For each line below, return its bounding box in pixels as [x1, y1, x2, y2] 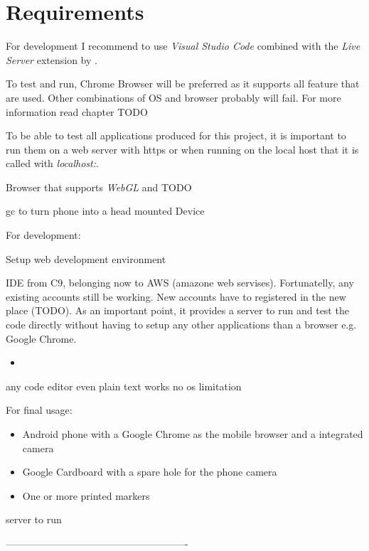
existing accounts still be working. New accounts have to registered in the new [6, 289, 346, 304]
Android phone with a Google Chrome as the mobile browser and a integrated [22, 427, 363, 441]
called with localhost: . [6, 156, 99, 171]
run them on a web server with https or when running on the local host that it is [6, 141, 359, 156]
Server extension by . [6, 52, 97, 67]
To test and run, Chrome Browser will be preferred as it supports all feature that [6, 76, 360, 91]
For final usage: [6, 402, 73, 417]
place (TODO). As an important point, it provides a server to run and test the [6, 303, 349, 318]
